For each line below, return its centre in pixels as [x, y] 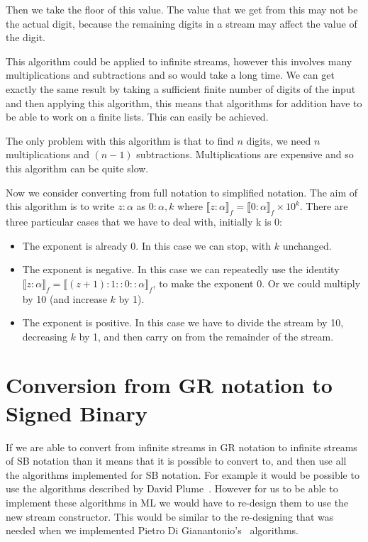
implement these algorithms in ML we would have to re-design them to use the [177, 502]
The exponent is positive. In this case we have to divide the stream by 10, [183, 322]
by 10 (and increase [65, 298]
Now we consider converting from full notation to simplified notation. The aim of [182, 192]
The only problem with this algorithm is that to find [120, 140]
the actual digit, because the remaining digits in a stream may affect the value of [182, 23]
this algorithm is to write [60, 206]
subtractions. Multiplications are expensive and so [245, 154]
